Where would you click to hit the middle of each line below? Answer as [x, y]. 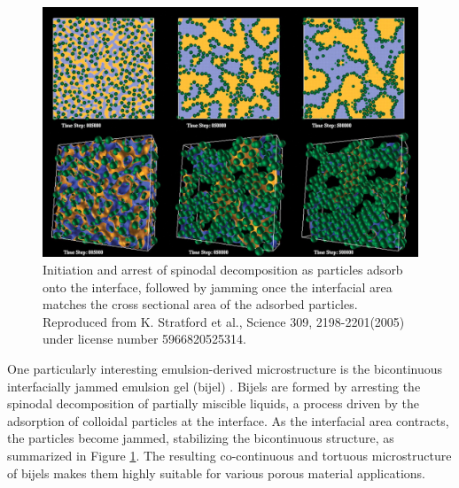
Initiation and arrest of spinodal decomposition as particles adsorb [223, 269]
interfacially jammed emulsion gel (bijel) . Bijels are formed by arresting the [214, 386]
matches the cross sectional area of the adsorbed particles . [200, 304]
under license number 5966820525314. [144, 339]
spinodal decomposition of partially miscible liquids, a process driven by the [213, 403]
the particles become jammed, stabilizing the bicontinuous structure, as [201, 438]
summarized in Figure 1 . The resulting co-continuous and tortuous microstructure [229, 455]
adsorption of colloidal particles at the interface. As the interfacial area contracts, [228, 420]
